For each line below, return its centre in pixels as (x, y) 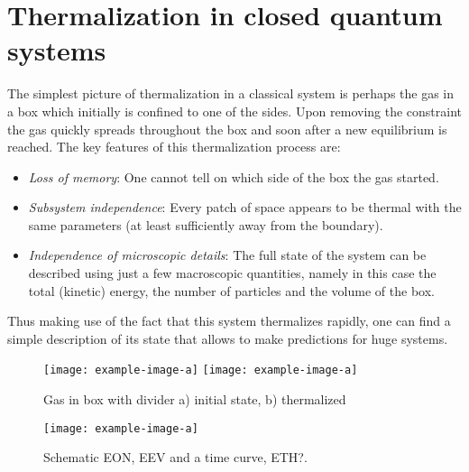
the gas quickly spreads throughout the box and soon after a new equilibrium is (227, 129)
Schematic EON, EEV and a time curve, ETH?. (175, 457)
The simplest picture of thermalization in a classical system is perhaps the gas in (231, 93)
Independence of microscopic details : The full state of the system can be (227, 255)
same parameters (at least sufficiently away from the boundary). (206, 224)
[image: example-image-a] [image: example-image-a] (201, 370)
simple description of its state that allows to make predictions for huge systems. (228, 338)
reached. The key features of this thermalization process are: (174, 147)
